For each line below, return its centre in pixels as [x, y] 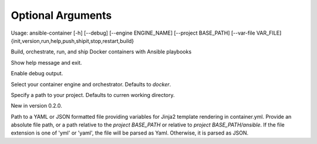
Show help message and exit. [46, 62]
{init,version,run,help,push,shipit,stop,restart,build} [72, 41]
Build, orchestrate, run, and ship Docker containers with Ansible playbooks [101, 52]
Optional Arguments [61, 15]
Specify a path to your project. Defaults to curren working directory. [93, 95]
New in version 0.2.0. [37, 106]
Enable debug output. [37, 73]
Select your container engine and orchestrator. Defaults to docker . [91, 84]
